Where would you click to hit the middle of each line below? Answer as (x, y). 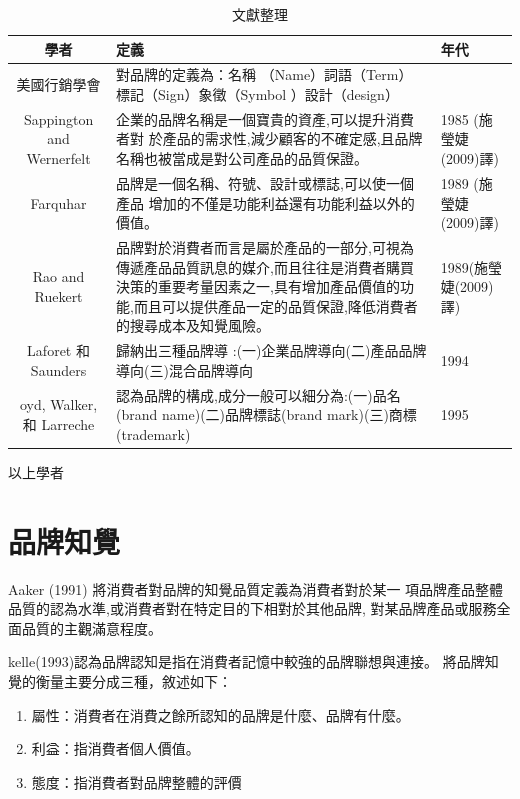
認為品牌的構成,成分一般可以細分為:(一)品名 (258, 394)
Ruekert (58, 295)
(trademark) (153, 433)
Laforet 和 (58, 350)
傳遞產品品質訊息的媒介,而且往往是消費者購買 (265, 266)
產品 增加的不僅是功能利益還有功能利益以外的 (265, 202)
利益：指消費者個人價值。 (115, 748)
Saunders (58, 369)
